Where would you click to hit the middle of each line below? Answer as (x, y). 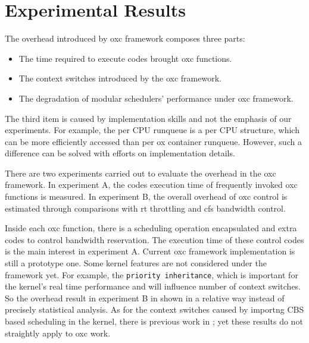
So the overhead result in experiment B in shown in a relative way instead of (145, 298)
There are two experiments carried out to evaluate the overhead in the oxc (141, 173)
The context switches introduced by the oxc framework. (120, 78)
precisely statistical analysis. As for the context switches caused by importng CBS (154, 309)
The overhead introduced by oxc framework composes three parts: (125, 38)
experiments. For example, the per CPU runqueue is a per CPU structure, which (152, 130)
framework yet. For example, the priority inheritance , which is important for (152, 274)
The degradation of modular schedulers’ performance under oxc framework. (156, 98)
